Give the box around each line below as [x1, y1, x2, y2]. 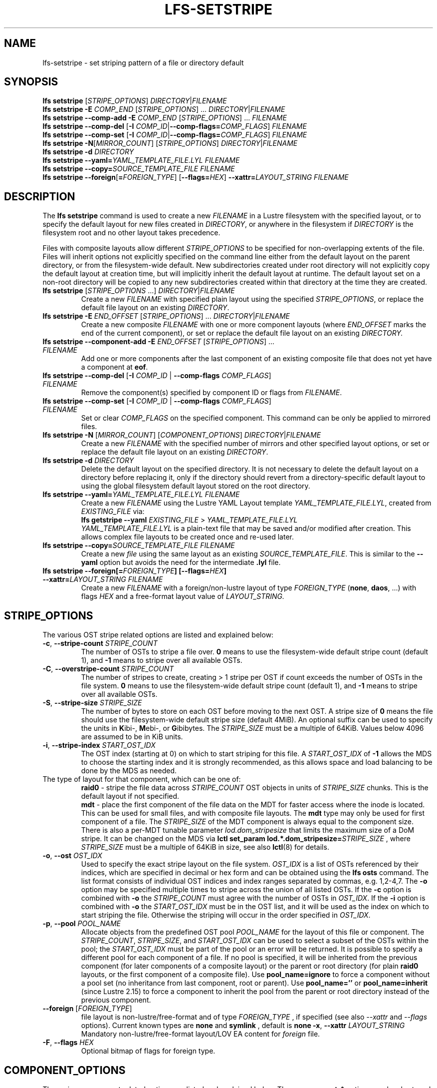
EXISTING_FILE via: [81, 507, 145, 516]
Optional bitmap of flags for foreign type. [81, 1047, 216, 1056]
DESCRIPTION [4, 190, 75, 203]
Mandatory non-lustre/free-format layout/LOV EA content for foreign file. [81, 1030, 320, 1039]
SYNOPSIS [4, 75, 58, 88]
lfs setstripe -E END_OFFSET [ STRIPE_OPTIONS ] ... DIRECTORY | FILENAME [42, 312, 290, 321]
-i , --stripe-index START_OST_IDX [42, 741, 156, 750]
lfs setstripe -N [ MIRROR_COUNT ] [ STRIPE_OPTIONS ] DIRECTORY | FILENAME [42, 139, 298, 148]
